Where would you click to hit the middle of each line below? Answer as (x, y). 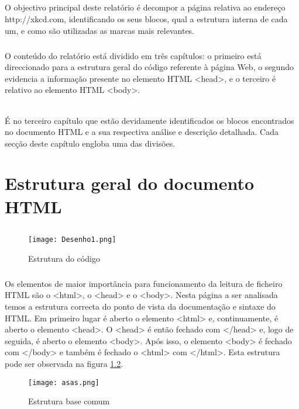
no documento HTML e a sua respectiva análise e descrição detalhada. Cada (142, 132)
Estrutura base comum (69, 401)
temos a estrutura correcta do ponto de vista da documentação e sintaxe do (140, 306)
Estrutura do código (64, 258)
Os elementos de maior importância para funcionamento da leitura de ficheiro (144, 283)
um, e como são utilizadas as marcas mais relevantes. (100, 30)
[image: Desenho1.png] (72, 240)
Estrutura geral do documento (130, 183)
